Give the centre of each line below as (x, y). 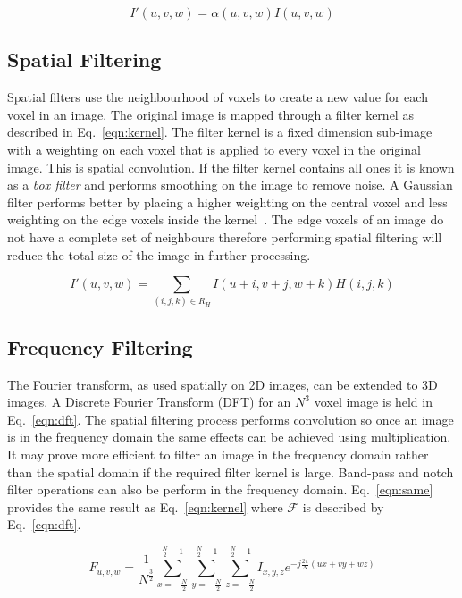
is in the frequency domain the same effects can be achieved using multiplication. (229, 437)
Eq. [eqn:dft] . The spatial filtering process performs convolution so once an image (231, 419)
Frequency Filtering (100, 346)
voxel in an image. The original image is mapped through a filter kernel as (210, 114)
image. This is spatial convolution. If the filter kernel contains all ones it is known (231, 167)
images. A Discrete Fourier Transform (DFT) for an (149, 402)
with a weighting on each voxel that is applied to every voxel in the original (214, 149)
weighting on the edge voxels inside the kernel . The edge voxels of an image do (226, 219)
